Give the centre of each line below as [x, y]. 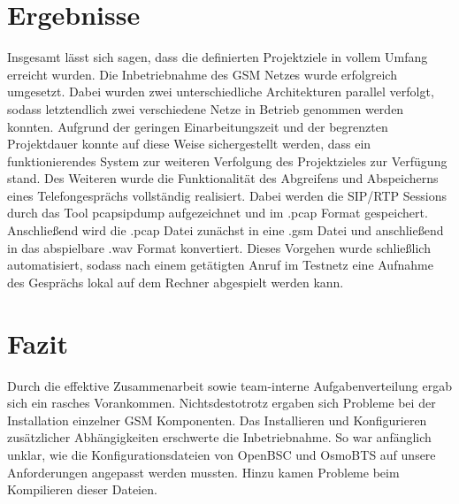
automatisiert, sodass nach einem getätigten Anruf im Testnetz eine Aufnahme [220, 265]
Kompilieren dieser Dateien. [82, 489]
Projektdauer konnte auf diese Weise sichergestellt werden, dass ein [189, 144]
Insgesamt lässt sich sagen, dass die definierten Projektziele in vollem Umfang [218, 57]
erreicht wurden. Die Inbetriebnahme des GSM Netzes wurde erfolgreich [202, 74]
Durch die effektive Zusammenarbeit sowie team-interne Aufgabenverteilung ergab [229, 385]
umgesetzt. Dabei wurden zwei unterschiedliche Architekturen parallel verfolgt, [221, 92]
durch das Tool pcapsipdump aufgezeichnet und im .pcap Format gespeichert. [218, 213]
